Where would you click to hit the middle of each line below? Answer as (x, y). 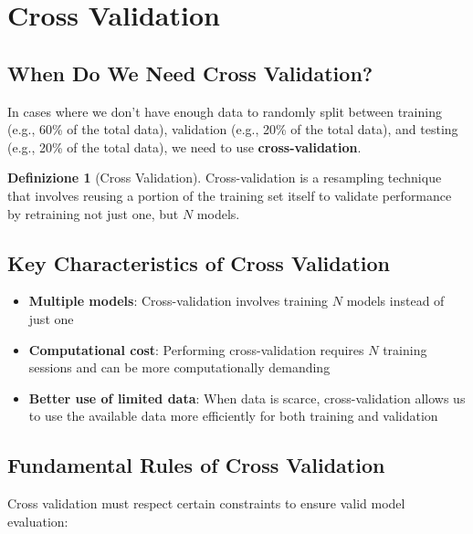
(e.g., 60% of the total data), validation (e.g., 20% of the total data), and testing (233, 129)
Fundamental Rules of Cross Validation (196, 465)
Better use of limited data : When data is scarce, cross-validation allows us (247, 398)
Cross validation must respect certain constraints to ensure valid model (206, 503)
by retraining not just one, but (93, 213)
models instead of (395, 301)
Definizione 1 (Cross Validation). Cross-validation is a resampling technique (225, 178)
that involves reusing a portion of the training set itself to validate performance (230, 195)
